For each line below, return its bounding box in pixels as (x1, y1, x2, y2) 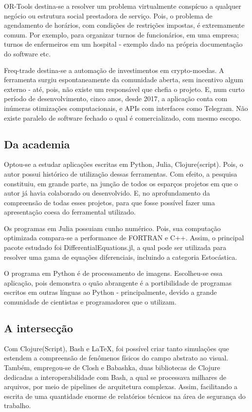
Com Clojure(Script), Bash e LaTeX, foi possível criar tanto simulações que (4, 343, 229, 353)
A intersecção (4, 321, 73, 336)
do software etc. (4, 48, 51, 58)
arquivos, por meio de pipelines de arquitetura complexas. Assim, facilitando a (4, 381, 238, 392)
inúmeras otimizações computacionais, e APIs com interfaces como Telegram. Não (4, 103, 248, 113)
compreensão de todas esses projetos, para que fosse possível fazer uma (4, 197, 215, 207)
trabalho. (4, 400, 31, 411)
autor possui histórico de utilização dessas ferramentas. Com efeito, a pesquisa (4, 168, 237, 179)
